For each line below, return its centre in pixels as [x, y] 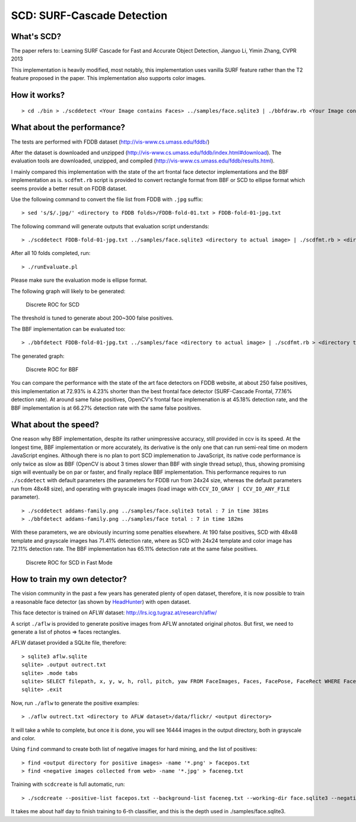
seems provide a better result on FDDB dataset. [69, 188]
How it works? [38, 95]
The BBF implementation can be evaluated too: [68, 329]
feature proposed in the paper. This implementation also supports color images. [108, 78]
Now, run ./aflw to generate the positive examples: [75, 703]
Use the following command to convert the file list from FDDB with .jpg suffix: [107, 199]
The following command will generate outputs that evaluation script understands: [110, 226]
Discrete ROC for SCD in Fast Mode [69, 562]
